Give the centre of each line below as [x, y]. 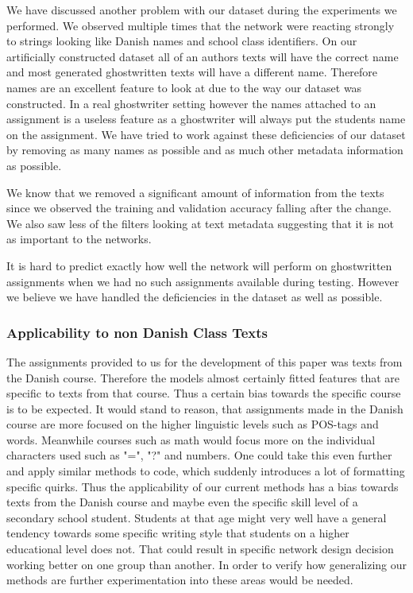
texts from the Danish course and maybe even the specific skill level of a [182, 502]
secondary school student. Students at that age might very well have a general [197, 517]
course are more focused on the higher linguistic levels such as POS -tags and [193, 424]
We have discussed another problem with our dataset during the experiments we [202, 10]
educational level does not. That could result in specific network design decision [200, 549]
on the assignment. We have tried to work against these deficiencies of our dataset [206, 134]
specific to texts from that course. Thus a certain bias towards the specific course [204, 393]
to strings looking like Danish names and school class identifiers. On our [182, 41]
